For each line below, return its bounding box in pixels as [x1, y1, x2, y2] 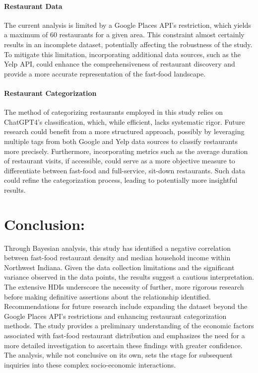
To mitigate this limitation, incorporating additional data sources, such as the [4, 49, 241, 59]
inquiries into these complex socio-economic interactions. [4, 359, 176, 370]
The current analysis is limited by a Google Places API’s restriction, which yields [4, 19, 251, 30]
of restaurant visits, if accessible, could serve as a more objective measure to [4, 155, 235, 166]
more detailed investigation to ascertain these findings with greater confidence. [4, 340, 243, 350]
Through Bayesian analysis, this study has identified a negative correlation [4, 242, 231, 253]
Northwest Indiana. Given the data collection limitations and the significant [4, 262, 235, 272]
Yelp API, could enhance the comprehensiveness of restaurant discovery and [4, 59, 235, 69]
